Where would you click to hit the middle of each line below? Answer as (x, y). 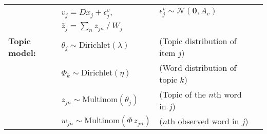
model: (22, 52)
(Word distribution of (198, 67)
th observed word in (203, 121)
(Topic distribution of (198, 41)
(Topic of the (183, 94)
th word (227, 94)
